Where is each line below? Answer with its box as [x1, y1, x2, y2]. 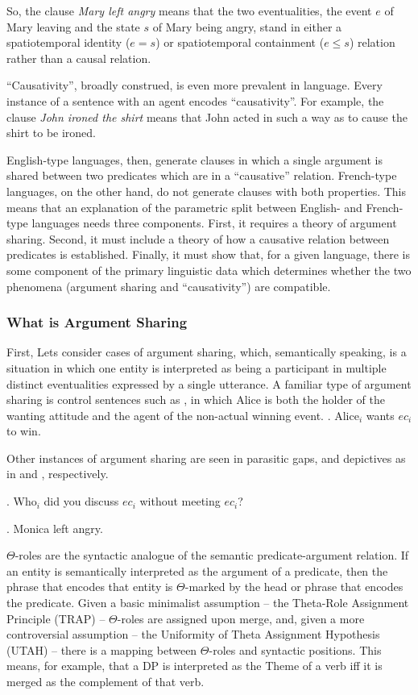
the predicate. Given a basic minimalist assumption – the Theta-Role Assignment [6, 594, 409, 611]
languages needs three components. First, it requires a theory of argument [31, 214, 397, 231]
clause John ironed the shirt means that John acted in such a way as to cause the [6, 108, 408, 125]
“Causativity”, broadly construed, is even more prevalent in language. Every [6, 77, 383, 94]
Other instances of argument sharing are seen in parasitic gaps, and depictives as [6, 449, 406, 466]
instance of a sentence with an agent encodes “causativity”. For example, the [6, 92, 384, 109]
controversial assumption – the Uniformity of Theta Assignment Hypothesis [6, 626, 380, 643]
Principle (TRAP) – [6, 610, 106, 626]
